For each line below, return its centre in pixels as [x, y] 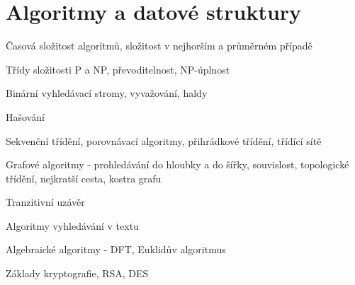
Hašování [25, 116]
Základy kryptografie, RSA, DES [77, 273]
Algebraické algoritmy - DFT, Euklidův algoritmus [116, 249]
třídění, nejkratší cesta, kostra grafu [84, 178]
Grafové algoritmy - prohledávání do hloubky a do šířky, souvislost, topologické [177, 164]
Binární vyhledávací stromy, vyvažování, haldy [107, 93]
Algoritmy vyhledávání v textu [72, 225]
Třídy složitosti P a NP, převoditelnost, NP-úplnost [118, 69]
